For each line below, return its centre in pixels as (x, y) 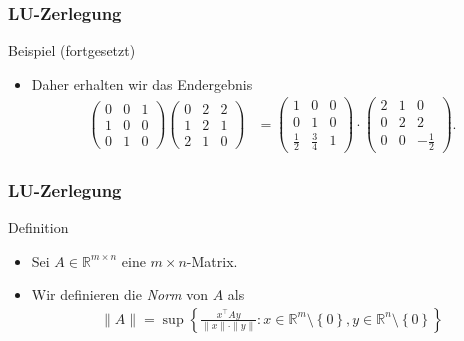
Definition (38, 227)
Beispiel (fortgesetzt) (72, 50)
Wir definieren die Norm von (119, 294)
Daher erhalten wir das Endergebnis (142, 83)
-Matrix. (212, 260)
